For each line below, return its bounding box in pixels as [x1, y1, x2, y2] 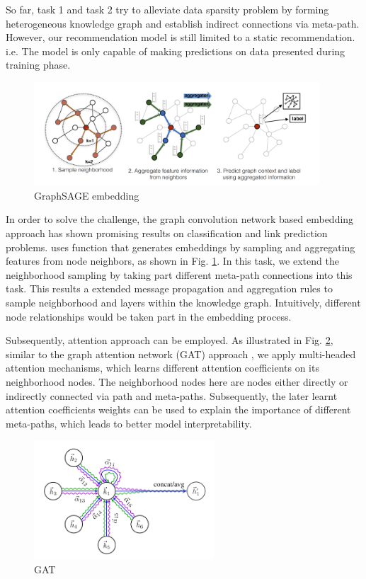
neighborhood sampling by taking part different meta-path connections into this [6, 267, 353, 282]
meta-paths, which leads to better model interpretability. [6, 415, 252, 430]
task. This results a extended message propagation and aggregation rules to [6, 281, 333, 296]
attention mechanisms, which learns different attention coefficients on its [6, 360, 319, 375]
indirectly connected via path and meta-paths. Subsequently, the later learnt [6, 388, 338, 403]
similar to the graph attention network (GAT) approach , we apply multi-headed [6, 346, 356, 361]
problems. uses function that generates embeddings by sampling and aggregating [6, 239, 355, 254]
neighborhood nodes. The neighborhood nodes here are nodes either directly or [6, 374, 348, 389]
